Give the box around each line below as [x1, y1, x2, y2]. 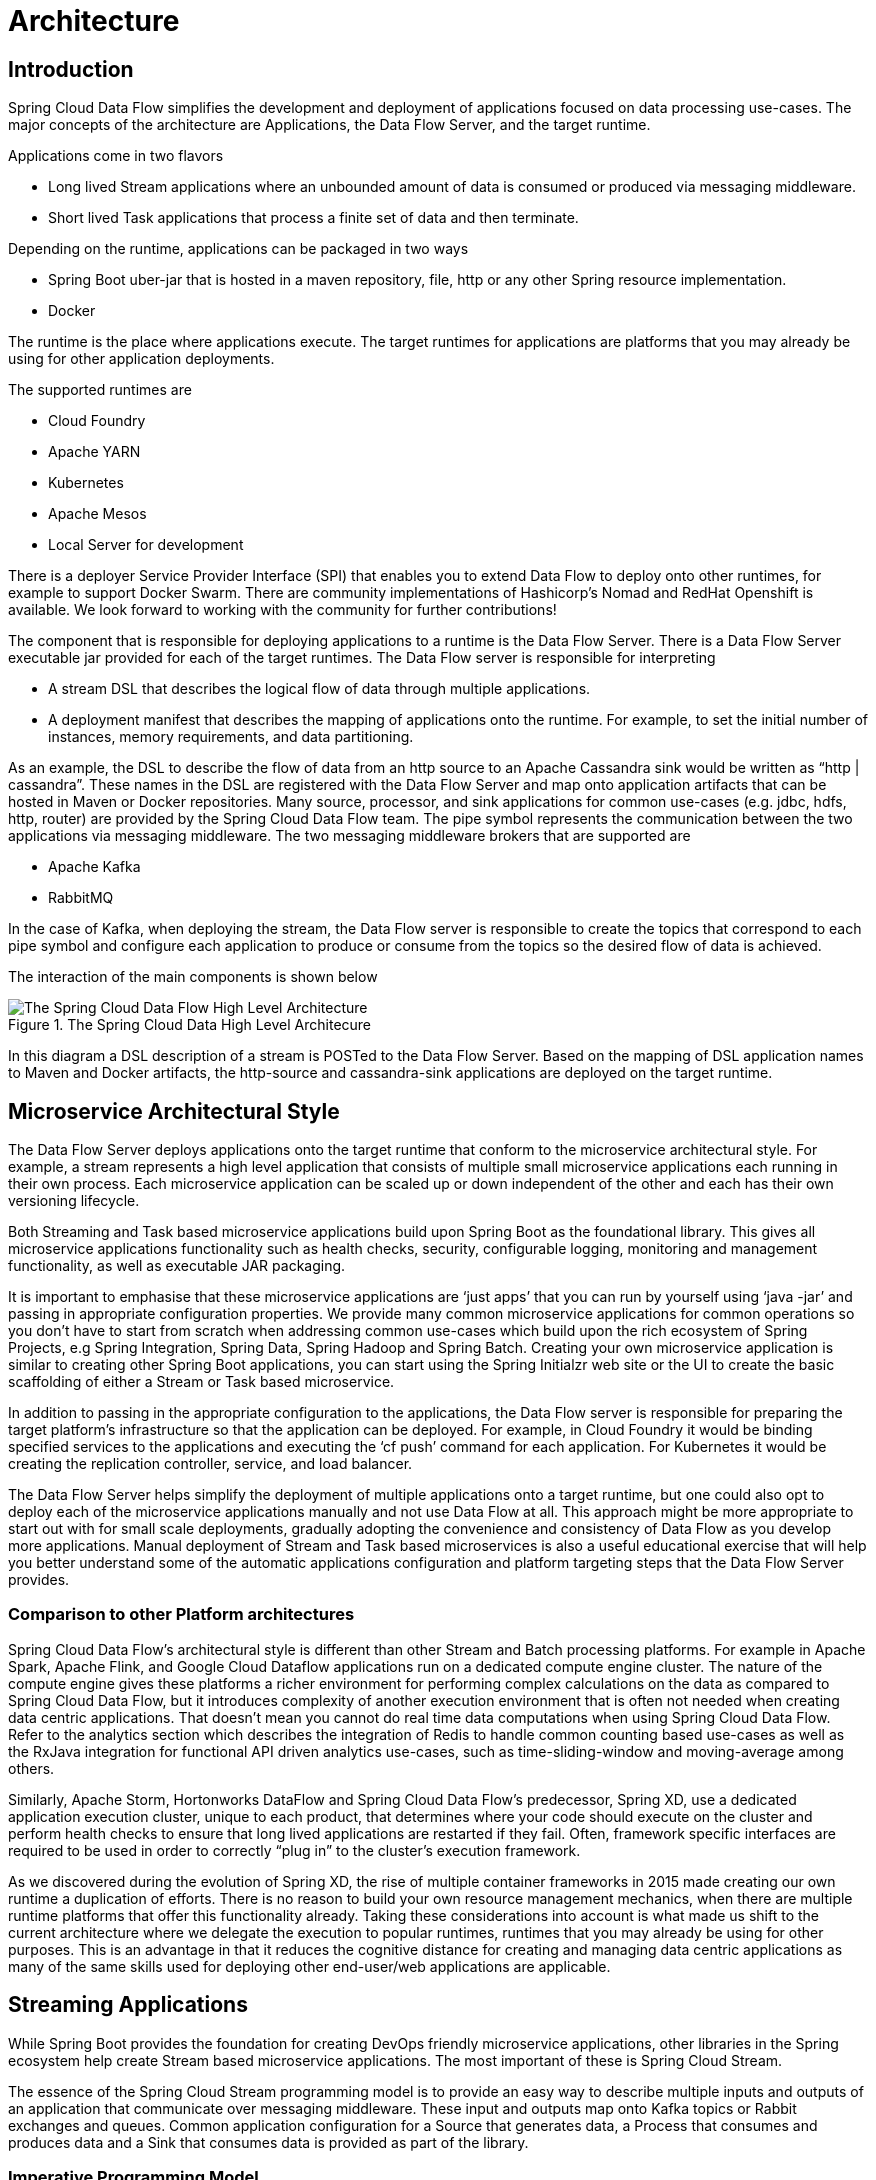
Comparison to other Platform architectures [8, 1604, 355, 1625]
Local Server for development [48, 536, 244, 554]
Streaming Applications [8, 1992, 248, 2018]
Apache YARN [48, 443, 141, 461]
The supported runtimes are [8, 381, 192, 399]
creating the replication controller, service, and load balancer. [8, 1455, 413, 1473]
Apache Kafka [48, 858, 141, 876]
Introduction [8, 56, 134, 82]
